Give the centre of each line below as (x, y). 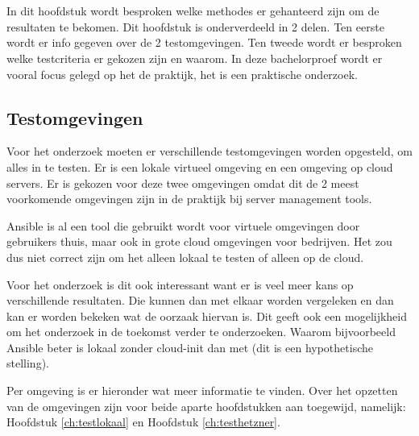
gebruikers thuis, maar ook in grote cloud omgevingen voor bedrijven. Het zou (199, 241)
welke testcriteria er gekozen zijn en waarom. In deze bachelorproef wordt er (195, 58)
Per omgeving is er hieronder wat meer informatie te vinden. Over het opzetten (202, 390)
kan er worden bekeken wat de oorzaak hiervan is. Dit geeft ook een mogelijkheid (207, 316)
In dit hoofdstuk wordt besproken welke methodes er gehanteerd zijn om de (193, 11)
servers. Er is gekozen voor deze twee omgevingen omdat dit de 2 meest (183, 183)
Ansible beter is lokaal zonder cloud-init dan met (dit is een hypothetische (190, 347)
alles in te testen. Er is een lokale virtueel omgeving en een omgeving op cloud (200, 166)
